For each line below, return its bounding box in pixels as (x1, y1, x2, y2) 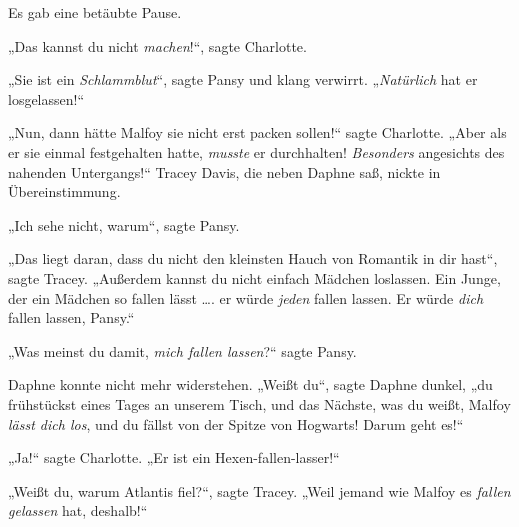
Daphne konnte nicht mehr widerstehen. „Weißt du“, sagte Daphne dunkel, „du (8, 374, 493, 395)
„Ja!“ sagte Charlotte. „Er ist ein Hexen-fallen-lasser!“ (8, 447, 340, 468)
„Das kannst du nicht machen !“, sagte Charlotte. (8, 35, 307, 56)
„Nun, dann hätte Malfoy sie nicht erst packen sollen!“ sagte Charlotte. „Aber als (8, 122, 507, 143)
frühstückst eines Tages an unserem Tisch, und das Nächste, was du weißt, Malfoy (8, 393, 511, 414)
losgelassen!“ (8, 88, 85, 109)
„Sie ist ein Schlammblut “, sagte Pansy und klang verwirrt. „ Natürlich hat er (8, 69, 478, 90)
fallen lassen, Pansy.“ (8, 307, 135, 328)
